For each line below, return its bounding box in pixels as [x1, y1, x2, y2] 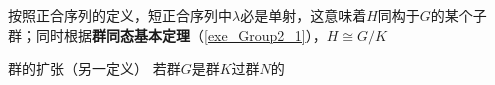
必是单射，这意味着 [240, 5, 367, 25]
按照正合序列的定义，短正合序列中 [8, 5, 232, 25]
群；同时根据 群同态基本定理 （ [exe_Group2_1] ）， [8, 24, 327, 45]
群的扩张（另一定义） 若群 [8, 58, 181, 79]
